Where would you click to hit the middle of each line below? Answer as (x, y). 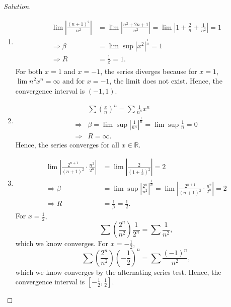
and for (74, 81)
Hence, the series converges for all (67, 144)
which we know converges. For (62, 243)
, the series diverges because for (149, 71)
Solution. (17, 6)
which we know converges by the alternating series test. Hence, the (118, 272)
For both (29, 71)
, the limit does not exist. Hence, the (166, 81)
